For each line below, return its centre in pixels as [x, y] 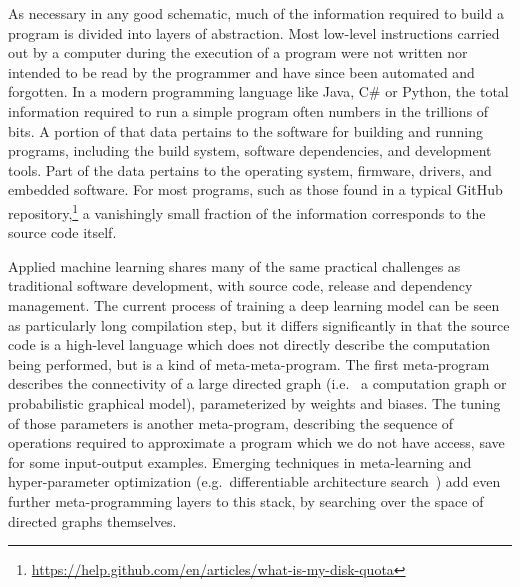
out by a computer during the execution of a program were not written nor [238, 52]
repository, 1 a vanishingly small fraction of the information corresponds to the [247, 211]
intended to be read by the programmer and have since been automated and [241, 71]
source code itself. [62, 232]
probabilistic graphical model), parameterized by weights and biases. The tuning [254, 402]
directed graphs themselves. [92, 520]
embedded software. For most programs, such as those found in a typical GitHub [255, 189]
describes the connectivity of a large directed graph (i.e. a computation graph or [257, 383]
